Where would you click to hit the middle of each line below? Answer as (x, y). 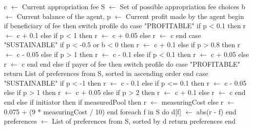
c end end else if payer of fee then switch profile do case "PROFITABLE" (131, 64)
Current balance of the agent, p (64, 16)
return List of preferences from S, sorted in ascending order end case (106, 73)
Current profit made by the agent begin (185, 16)
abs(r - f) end (216, 111)
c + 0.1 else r (195, 92)
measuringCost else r (193, 101)
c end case (186, 35)
